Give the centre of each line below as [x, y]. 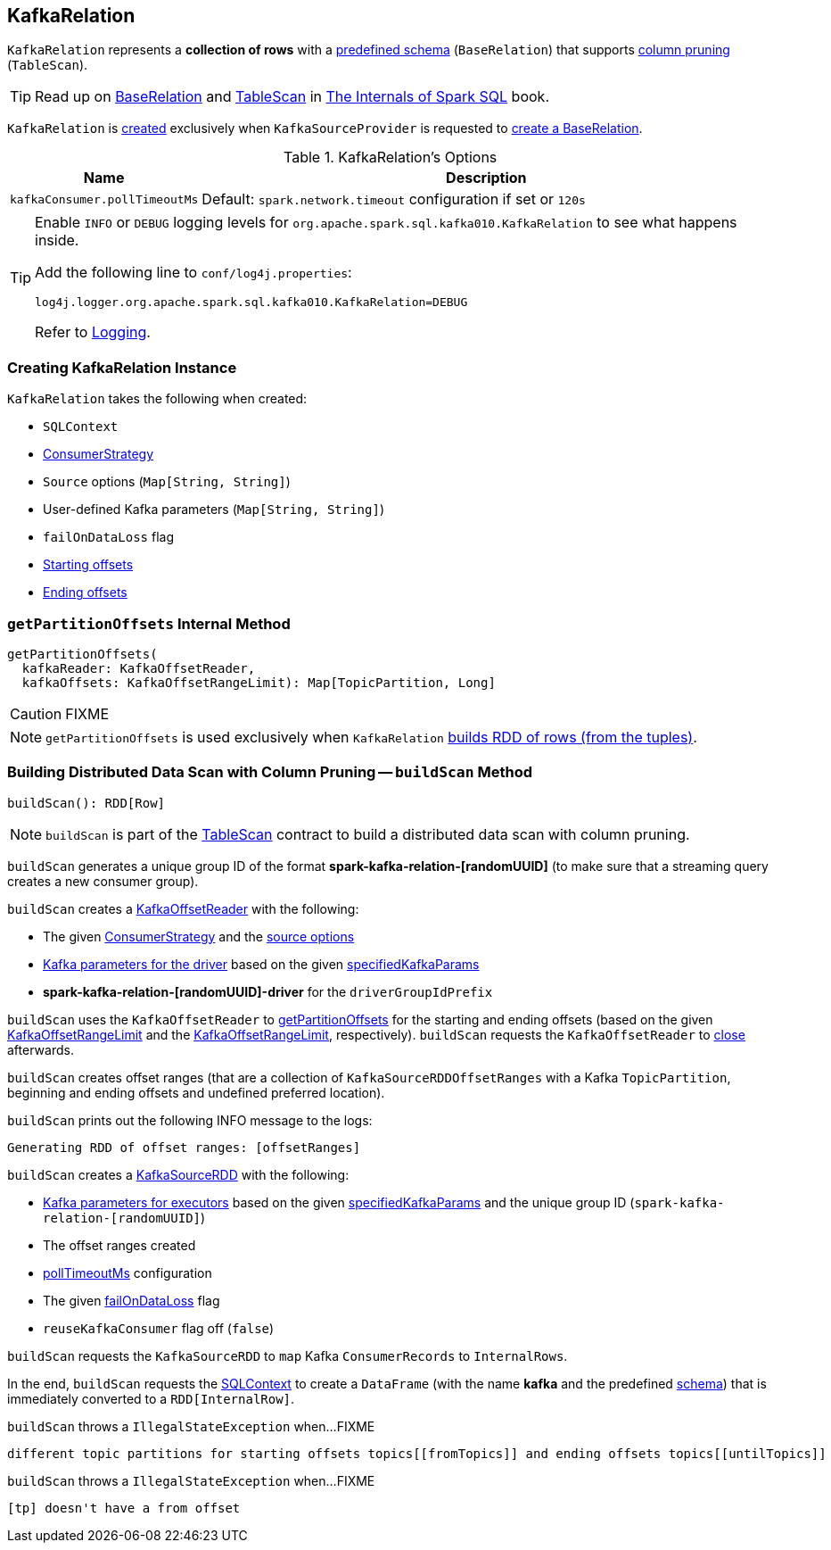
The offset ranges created [119, 1245]
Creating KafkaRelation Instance [122, 367]
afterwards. [41, 1049]
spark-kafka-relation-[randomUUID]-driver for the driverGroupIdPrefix [268, 991]
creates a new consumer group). [103, 881]
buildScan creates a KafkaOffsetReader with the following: [183, 908]
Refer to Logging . [93, 332]
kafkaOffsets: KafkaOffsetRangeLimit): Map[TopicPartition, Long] [259, 682]
